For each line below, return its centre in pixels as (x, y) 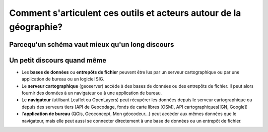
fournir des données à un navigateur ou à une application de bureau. (92, 93)
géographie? (36, 27)
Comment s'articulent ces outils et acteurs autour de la (125, 13)
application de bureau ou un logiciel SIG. (63, 79)
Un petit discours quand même (58, 60)
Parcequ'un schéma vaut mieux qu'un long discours (92, 44)
